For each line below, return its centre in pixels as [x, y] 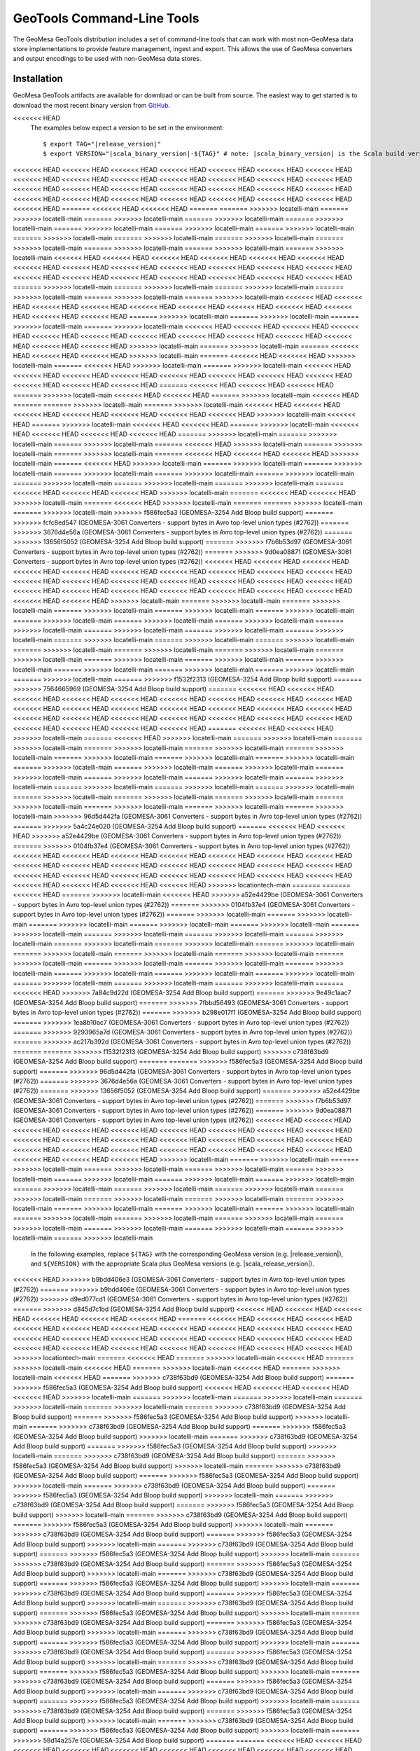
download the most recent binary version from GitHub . [92, 105]
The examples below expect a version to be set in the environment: [127, 128]
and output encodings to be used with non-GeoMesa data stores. [107, 59]
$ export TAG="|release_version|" [102, 144]
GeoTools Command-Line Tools [106, 18]
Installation [38, 79]
